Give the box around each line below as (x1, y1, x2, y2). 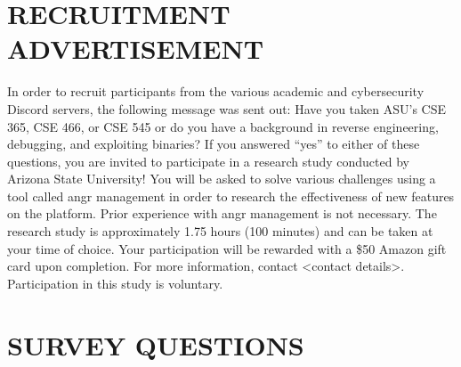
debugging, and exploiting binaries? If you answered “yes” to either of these (7, 135, 420, 153)
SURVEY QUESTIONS (7, 326, 304, 363)
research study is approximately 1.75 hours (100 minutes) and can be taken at (7, 222, 433, 241)
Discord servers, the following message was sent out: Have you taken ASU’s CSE (7, 99, 446, 118)
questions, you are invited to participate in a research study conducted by (7, 151, 409, 170)
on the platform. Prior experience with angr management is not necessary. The (7, 204, 437, 223)
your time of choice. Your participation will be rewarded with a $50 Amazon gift (7, 239, 447, 257)
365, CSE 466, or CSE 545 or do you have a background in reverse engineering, (7, 117, 439, 135)
